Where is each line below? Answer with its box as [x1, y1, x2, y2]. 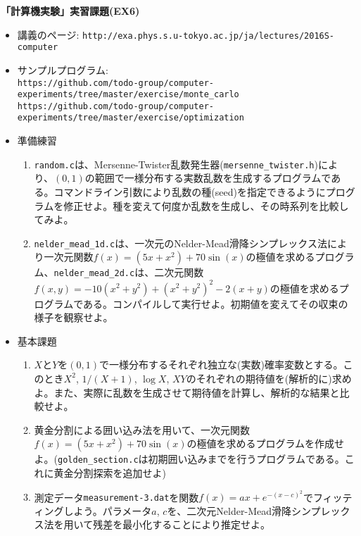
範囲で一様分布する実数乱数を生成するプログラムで [94, 170, 331, 185]
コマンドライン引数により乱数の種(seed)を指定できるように [53, 184, 326, 199]
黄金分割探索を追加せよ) [53, 465, 167, 480]
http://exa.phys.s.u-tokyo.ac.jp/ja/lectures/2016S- [82, 30, 335, 41]
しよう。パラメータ [63, 503, 152, 518]
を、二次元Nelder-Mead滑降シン [167, 503, 311, 518]
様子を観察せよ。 [34, 310, 113, 325]
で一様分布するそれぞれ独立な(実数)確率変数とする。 [99, 357, 343, 372]
